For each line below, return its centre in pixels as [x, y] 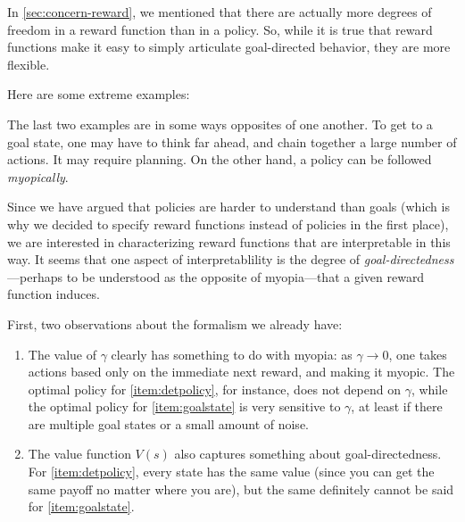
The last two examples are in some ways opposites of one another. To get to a [220, 124]
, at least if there [397, 406]
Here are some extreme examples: [99, 94]
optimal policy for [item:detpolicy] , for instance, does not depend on [214, 389]
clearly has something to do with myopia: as [232, 354]
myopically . [38, 176]
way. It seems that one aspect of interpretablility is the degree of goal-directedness [231, 259]
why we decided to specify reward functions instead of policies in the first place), [228, 224]
